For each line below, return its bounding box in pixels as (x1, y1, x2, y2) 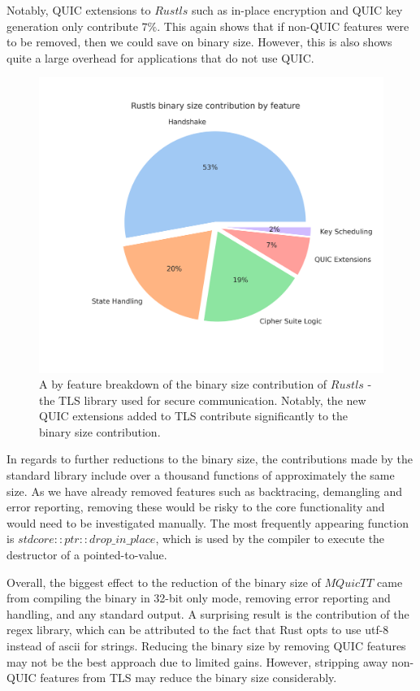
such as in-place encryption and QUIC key (191, 2, 403, 18)
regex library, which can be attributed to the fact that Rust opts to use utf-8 (6, 621, 389, 638)
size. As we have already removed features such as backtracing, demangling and (6, 482, 402, 499)
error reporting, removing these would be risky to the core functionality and (6, 498, 385, 515)
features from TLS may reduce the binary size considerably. (40, 669, 337, 686)
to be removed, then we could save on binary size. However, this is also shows (6, 33, 392, 50)
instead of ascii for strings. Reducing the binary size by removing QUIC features (6, 637, 406, 654)
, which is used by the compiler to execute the (155, 530, 385, 547)
